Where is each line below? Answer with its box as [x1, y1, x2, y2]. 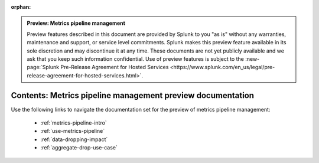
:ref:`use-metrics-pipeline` [40, 128, 105, 135]
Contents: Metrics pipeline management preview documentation [11, 90, 254, 100]
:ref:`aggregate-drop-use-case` [40, 144, 118, 151]
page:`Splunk [27, 64, 60, 71]
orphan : [11, 4, 31, 10]
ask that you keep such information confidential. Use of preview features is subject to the [27, 55, 245, 62]
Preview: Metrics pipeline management [27, 19, 125, 27]
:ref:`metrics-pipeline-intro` [40, 119, 108, 126]
